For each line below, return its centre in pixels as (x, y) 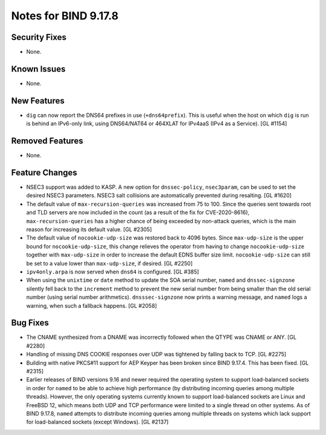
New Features (38, 101)
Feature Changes (44, 172)
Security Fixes (39, 37)
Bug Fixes (30, 323)
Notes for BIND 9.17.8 (65, 16)
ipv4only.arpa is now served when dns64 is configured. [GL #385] (113, 272)
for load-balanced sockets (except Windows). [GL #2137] (97, 422)
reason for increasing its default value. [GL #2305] (89, 229)
